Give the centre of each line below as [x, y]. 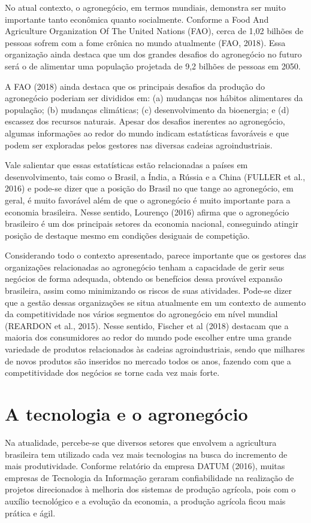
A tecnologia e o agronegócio [126, 413]
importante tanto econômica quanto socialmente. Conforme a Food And [137, 19]
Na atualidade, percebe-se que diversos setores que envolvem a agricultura [141, 442]
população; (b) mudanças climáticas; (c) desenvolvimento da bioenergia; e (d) [147, 109]
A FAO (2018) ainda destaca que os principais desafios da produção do [135, 86]
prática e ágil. [30, 513]
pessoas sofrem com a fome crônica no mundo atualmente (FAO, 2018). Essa [145, 42]
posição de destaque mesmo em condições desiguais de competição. [127, 235]
